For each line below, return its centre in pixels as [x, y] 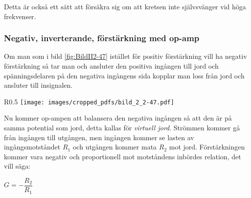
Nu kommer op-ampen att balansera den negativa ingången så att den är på [118, 118]
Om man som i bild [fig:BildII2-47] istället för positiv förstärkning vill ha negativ [125, 56]
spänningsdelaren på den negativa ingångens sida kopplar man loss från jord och [124, 75]
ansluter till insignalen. [38, 85]
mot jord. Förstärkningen [207, 147]
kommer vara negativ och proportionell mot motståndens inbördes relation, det [123, 156]
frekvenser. [20, 16]
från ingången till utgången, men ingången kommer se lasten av [99, 137]
